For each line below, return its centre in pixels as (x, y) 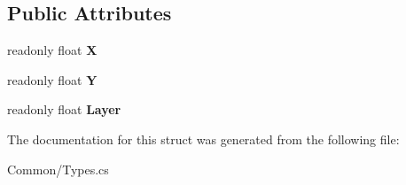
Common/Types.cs (58, 169)
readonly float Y (52, 79)
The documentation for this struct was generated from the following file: (203, 139)
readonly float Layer (64, 109)
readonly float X (52, 50)
